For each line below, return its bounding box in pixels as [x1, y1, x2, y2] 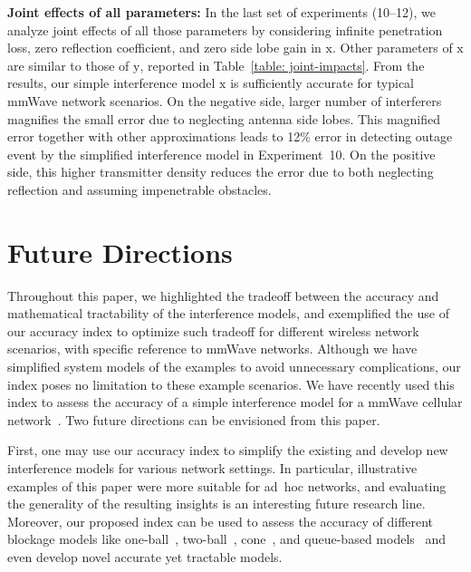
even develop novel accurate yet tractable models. [7, 547, 283, 566]
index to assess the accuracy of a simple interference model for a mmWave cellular [7, 393, 463, 412]
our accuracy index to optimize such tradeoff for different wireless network [7, 321, 419, 340]
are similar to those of [7, 55, 130, 74]
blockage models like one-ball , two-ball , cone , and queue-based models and [7, 529, 447, 548]
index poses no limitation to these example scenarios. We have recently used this [7, 374, 455, 393]
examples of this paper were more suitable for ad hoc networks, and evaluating [7, 476, 447, 495]
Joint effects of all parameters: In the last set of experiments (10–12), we [7, 3, 437, 21]
